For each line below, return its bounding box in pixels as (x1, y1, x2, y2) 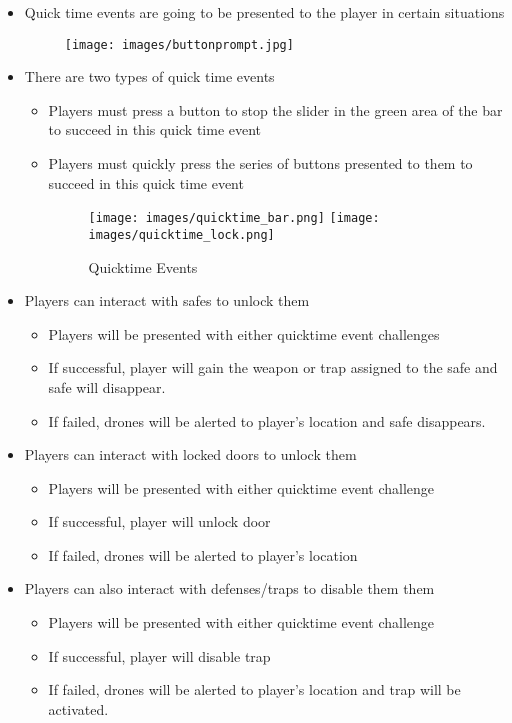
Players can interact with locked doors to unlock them (24, 444, 357, 465)
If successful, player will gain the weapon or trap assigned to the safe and (48, 357, 498, 378)
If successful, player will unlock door (48, 511, 271, 532)
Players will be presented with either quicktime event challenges (48, 323, 440, 344)
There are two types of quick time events (24, 66, 275, 87)
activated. (48, 698, 109, 719)
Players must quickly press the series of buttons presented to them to (48, 153, 473, 174)
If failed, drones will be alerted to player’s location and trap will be (48, 679, 461, 700)
